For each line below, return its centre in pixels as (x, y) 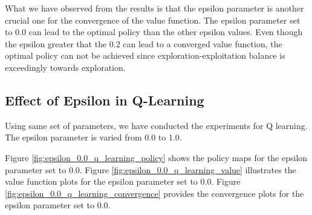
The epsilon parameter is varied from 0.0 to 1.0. (93, 137)
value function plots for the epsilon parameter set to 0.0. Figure (123, 181)
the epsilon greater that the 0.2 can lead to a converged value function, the (144, 43)
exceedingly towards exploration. (65, 67)
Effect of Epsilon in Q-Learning (105, 100)
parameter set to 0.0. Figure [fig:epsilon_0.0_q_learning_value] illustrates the (151, 169)
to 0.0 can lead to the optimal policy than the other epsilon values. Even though (154, 32)
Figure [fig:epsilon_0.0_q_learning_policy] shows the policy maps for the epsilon (156, 157)
